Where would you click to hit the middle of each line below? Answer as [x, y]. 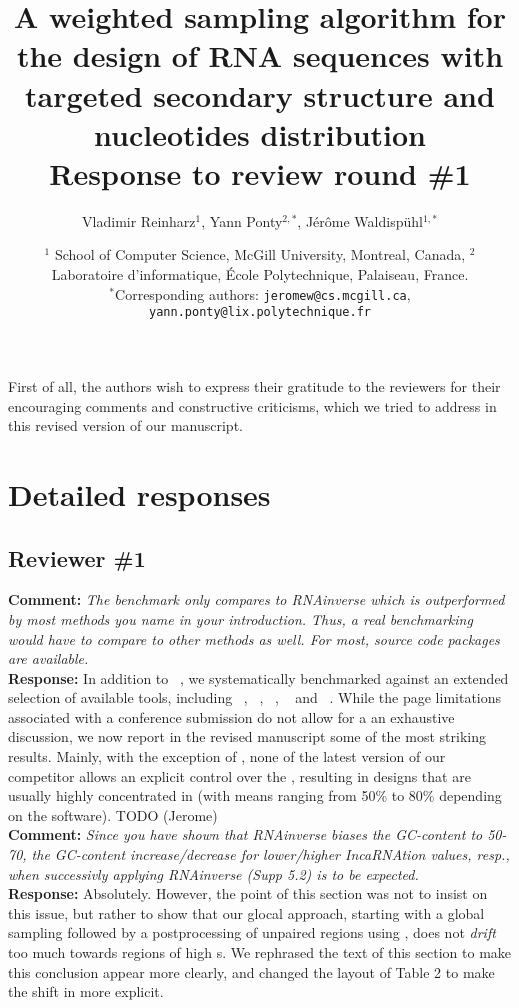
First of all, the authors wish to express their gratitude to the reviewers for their [254, 385]
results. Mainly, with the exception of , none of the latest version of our [227, 756]
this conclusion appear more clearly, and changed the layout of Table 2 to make [251, 971]
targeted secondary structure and [260, 94]
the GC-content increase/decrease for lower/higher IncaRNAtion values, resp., [270, 854]
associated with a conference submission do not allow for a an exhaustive [231, 716]
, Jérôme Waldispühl [360, 220]
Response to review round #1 [260, 172]
